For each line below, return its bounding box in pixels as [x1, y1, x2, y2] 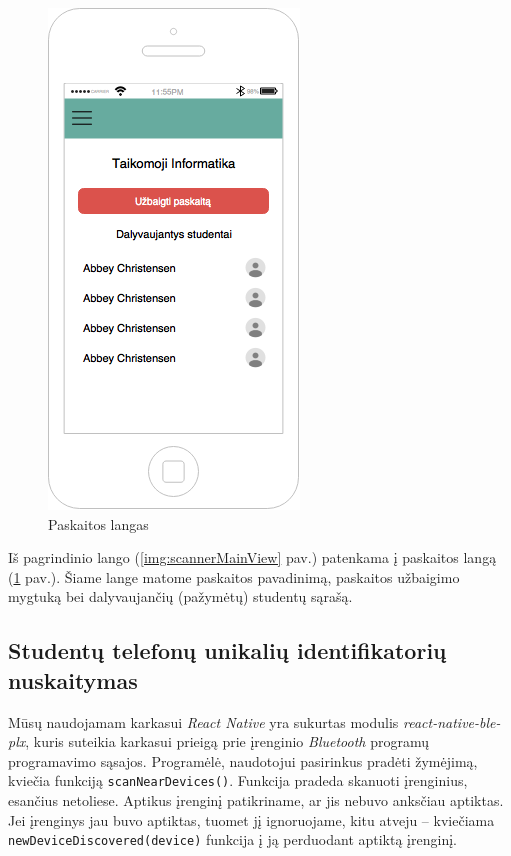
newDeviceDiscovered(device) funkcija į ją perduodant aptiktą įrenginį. [8, 829, 457, 850]
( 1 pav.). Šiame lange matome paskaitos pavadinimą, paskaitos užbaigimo [8, 566, 460, 587]
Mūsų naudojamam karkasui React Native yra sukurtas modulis [8, 711, 399, 732]
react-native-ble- [402, 711, 501, 732]
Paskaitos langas [48, 513, 149, 534]
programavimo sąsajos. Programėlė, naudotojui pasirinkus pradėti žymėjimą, [8, 750, 478, 771]
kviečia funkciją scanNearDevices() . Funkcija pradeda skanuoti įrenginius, [8, 770, 468, 791]
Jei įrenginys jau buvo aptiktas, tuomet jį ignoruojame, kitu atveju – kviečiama [8, 809, 495, 830]
